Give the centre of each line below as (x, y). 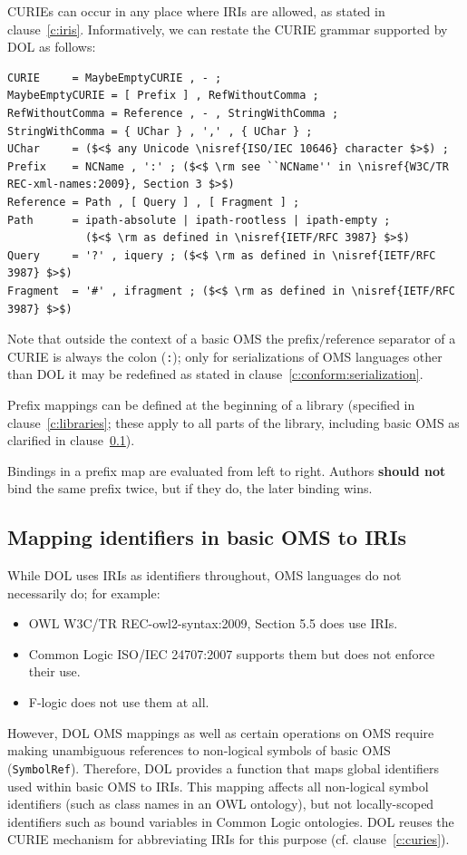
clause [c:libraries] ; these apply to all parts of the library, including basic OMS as (233, 422)
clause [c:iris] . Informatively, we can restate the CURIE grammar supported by (228, 29)
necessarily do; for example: (84, 593)
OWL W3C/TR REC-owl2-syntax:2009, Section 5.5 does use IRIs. (213, 623)
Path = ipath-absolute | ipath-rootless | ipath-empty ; (199, 220)
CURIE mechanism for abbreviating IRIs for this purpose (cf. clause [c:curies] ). (229, 839)
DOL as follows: (52, 47)
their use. (54, 671)
